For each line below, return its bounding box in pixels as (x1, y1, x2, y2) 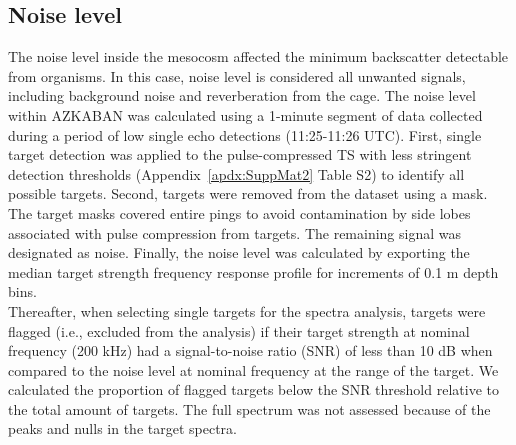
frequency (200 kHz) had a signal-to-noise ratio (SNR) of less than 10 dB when (8, 340, 493, 361)
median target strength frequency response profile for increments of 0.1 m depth (8, 261, 499, 282)
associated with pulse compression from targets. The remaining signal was (8, 222, 462, 243)
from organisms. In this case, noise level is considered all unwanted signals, (8, 65, 466, 86)
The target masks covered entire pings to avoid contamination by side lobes (8, 202, 471, 223)
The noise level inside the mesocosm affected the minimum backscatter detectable (8, 46, 509, 67)
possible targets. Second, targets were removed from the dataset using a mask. (8, 183, 488, 204)
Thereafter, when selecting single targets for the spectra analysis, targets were (8, 300, 486, 321)
